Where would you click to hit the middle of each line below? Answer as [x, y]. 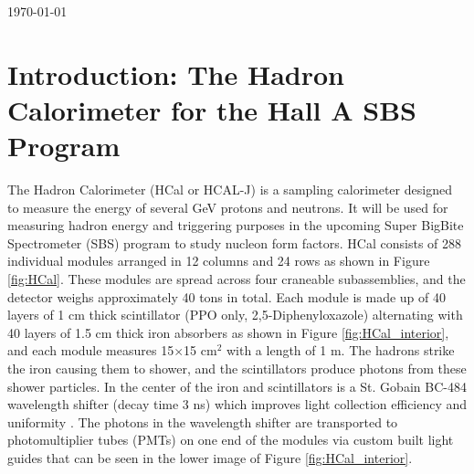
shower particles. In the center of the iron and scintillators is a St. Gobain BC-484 [237, 386]
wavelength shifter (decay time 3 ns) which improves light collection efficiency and [237, 404]
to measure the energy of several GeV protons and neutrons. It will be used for [228, 207]
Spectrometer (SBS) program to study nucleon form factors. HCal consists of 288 [235, 242]
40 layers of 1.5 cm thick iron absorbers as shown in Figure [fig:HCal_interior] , [228, 332]
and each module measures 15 [91, 350]
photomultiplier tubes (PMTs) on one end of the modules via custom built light [231, 440]
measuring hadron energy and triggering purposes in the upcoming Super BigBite [236, 225]
